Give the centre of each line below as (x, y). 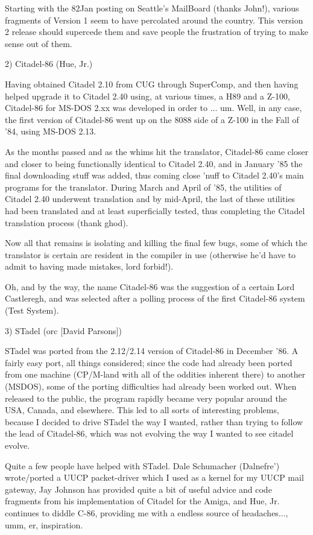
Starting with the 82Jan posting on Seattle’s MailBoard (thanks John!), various (152, 8)
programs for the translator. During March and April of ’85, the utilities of (143, 187)
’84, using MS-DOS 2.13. (51, 131)
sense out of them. (39, 43)
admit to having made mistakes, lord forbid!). (89, 266)
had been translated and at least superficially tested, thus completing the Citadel (155, 210)
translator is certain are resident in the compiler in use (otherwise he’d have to (150, 254)
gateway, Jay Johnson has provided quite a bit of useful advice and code (138, 489)
